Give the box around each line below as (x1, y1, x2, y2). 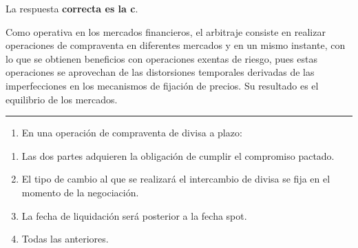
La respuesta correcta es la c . (6, 1, 138, 15)
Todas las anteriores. (21, 231, 109, 246)
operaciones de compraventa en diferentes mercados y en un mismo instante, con (6, 38, 346, 52)
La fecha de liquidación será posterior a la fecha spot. (21, 208, 247, 223)
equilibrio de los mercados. (6, 92, 118, 106)
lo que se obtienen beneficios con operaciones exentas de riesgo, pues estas (6, 51, 317, 65)
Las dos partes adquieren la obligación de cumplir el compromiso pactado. (21, 148, 335, 163)
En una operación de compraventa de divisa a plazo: (21, 125, 242, 140)
